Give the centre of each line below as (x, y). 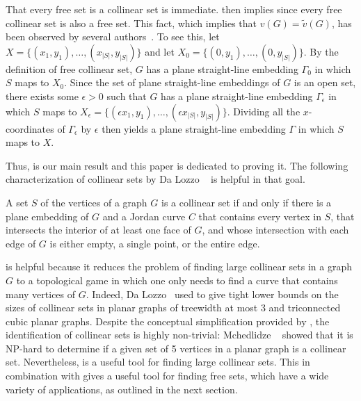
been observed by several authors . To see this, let (113, 36)
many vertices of (41, 294)
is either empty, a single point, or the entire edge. (155, 243)
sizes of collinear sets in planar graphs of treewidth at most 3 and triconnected (173, 308)
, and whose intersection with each (275, 230)
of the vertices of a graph (94, 202)
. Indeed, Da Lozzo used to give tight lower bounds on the (212, 294)
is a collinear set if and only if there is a (246, 202)
